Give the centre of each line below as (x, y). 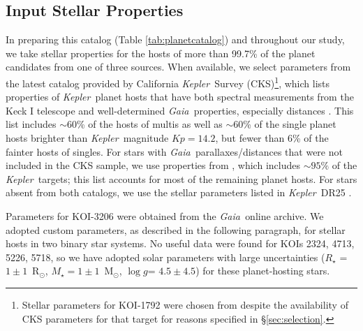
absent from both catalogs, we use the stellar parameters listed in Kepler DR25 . (179, 192)
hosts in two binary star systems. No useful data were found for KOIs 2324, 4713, (180, 243)
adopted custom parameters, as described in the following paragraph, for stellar (176, 229)
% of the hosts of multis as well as (149, 124)
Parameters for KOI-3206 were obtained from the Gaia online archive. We (165, 215)
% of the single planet (290, 124)
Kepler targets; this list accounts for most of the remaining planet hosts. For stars (181, 178)
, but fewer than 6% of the (272, 138)
